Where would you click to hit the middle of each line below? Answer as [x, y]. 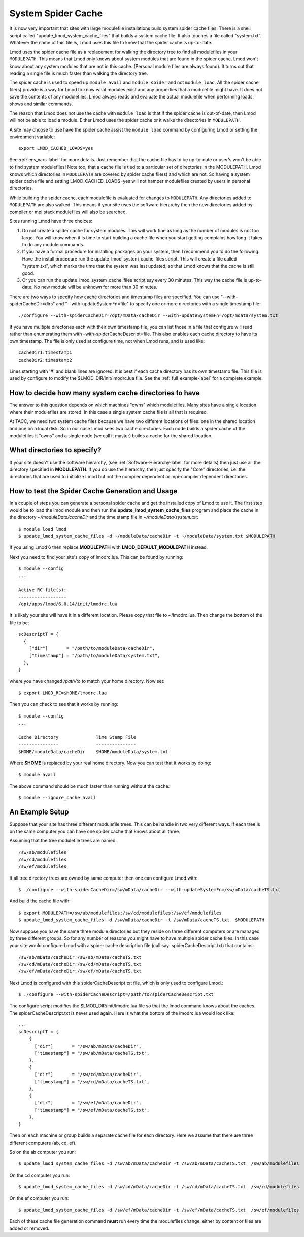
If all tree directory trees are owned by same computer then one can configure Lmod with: [104, 878]
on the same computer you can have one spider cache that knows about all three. [95, 831]
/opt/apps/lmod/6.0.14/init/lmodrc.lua [68, 604]
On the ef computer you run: [39, 1198]
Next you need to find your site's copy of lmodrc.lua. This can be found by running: [96, 557]
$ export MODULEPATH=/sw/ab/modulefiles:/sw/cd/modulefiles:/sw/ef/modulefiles [120, 913]
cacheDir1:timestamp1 [45, 353]
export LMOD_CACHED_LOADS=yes [56, 148]
